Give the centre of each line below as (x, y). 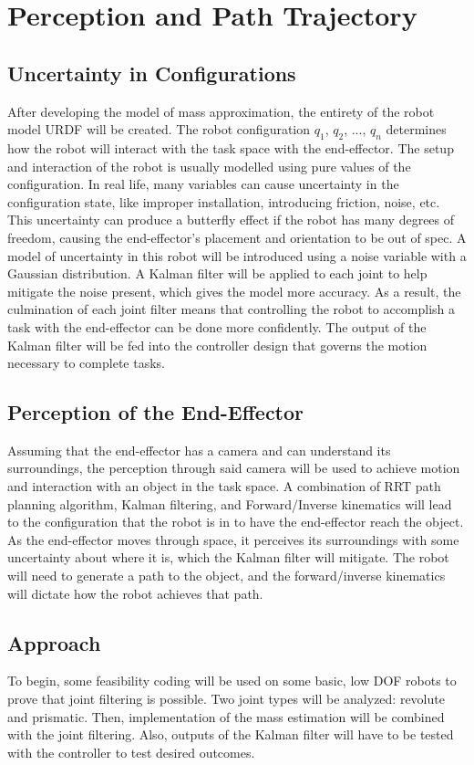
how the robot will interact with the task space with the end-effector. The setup (231, 147)
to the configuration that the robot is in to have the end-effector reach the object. (236, 522)
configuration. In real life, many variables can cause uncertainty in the (203, 184)
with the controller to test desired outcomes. (131, 752)
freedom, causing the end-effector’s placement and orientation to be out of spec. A (237, 237)
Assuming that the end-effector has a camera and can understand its (199, 450)
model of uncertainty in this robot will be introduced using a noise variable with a (237, 255)
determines (416, 129)
